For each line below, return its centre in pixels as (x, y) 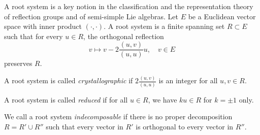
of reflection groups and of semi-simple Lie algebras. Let (91, 16)
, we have (162, 99)
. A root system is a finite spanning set (164, 26)
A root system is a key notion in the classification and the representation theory (129, 6)
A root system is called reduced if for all (66, 99)
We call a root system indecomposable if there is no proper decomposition (118, 116)
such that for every (34, 36)
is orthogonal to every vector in (185, 126)
